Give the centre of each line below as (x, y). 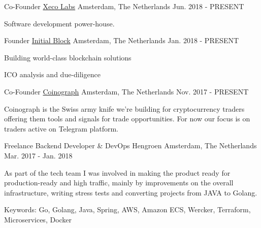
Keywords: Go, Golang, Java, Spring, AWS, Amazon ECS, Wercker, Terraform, (127, 209)
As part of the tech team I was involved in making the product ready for (117, 172)
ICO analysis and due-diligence (52, 74)
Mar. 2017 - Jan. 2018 (38, 155)
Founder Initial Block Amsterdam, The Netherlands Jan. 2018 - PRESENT (122, 40)
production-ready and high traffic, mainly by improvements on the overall (119, 183)
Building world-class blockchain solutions (68, 57)
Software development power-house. (59, 23)
